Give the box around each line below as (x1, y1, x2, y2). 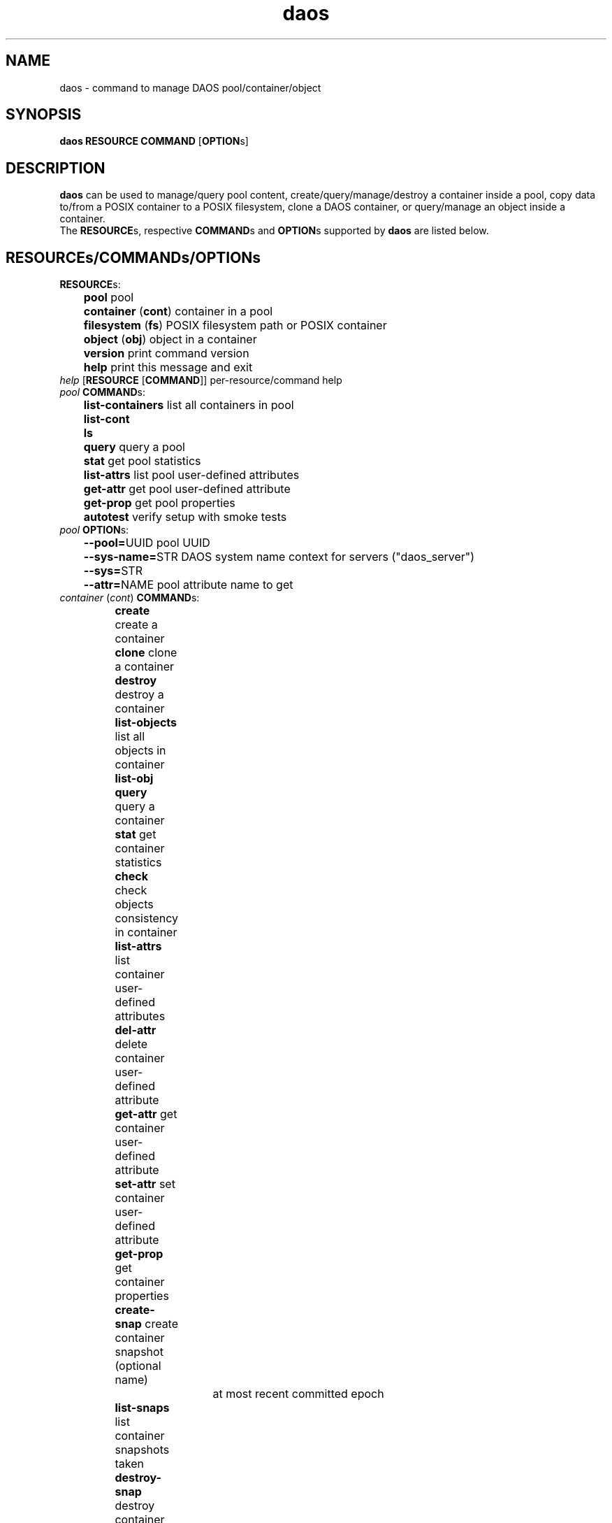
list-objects (115, 715, 177, 730)
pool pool (83, 290, 134, 305)
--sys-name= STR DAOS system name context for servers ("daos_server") (83, 550, 475, 564)
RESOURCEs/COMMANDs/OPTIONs (6, 248, 261, 266)
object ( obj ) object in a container (83, 332, 257, 347)
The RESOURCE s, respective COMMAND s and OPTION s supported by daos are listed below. (59, 224, 489, 237)
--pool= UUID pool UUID (83, 536, 210, 550)
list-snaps (115, 1401, 170, 1415)
